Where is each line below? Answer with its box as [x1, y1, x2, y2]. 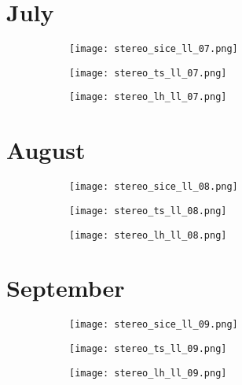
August [6, 134, 86, 166]
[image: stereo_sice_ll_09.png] [69, 319, 238, 331]
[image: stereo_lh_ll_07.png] [69, 91, 227, 103]
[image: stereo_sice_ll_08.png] [69, 181, 238, 193]
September [6, 272, 125, 304]
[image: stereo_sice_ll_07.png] [69, 43, 238, 55]
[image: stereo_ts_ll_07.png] [69, 67, 227, 79]
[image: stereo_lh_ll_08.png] [69, 229, 227, 241]
